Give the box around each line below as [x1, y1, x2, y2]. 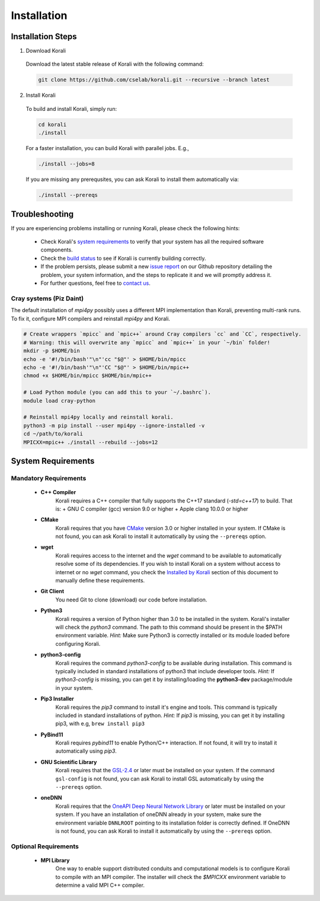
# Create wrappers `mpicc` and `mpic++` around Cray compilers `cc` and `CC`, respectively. [23, 331, 302, 338]
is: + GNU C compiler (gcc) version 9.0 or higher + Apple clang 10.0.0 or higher [55, 505, 248, 512]
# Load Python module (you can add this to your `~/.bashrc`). [23, 389, 212, 396]
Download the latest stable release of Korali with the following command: [25, 61, 204, 68]
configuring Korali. [55, 640, 101, 647]
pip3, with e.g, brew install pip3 [55, 720, 145, 727]
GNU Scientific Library [40, 758, 97, 765]
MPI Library [40, 857, 70, 864]
